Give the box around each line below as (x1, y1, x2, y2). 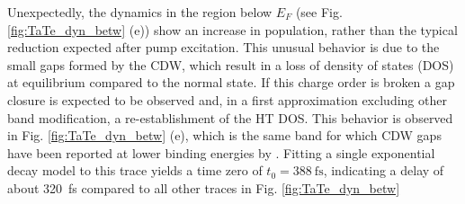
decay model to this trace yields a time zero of (7, 161, 263, 180)
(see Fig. (295, 3, 343, 21)
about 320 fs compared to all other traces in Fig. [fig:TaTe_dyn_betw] (7, 178, 400, 197)
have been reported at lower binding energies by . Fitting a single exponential (7, 143, 435, 162)
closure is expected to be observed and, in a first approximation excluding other (7, 90, 447, 109)
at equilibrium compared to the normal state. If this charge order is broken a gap (7, 73, 455, 92)
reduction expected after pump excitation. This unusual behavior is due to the (7, 38, 440, 57)
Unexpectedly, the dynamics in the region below (7, 3, 273, 21)
